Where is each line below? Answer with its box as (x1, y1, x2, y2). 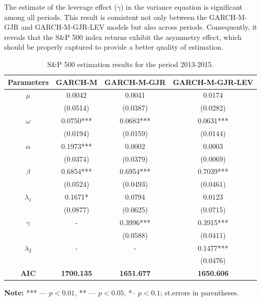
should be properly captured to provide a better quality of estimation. (4, 41, 223, 52)
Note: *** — (4, 287, 47, 298)
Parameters (8, 76, 49, 87)
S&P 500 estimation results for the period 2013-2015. (47, 58, 214, 69)
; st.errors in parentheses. (160, 287, 239, 298)
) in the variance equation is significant (121, 2, 243, 12)
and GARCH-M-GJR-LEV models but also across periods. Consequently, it (21, 21, 257, 32)
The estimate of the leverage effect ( (4, 2, 117, 12)
